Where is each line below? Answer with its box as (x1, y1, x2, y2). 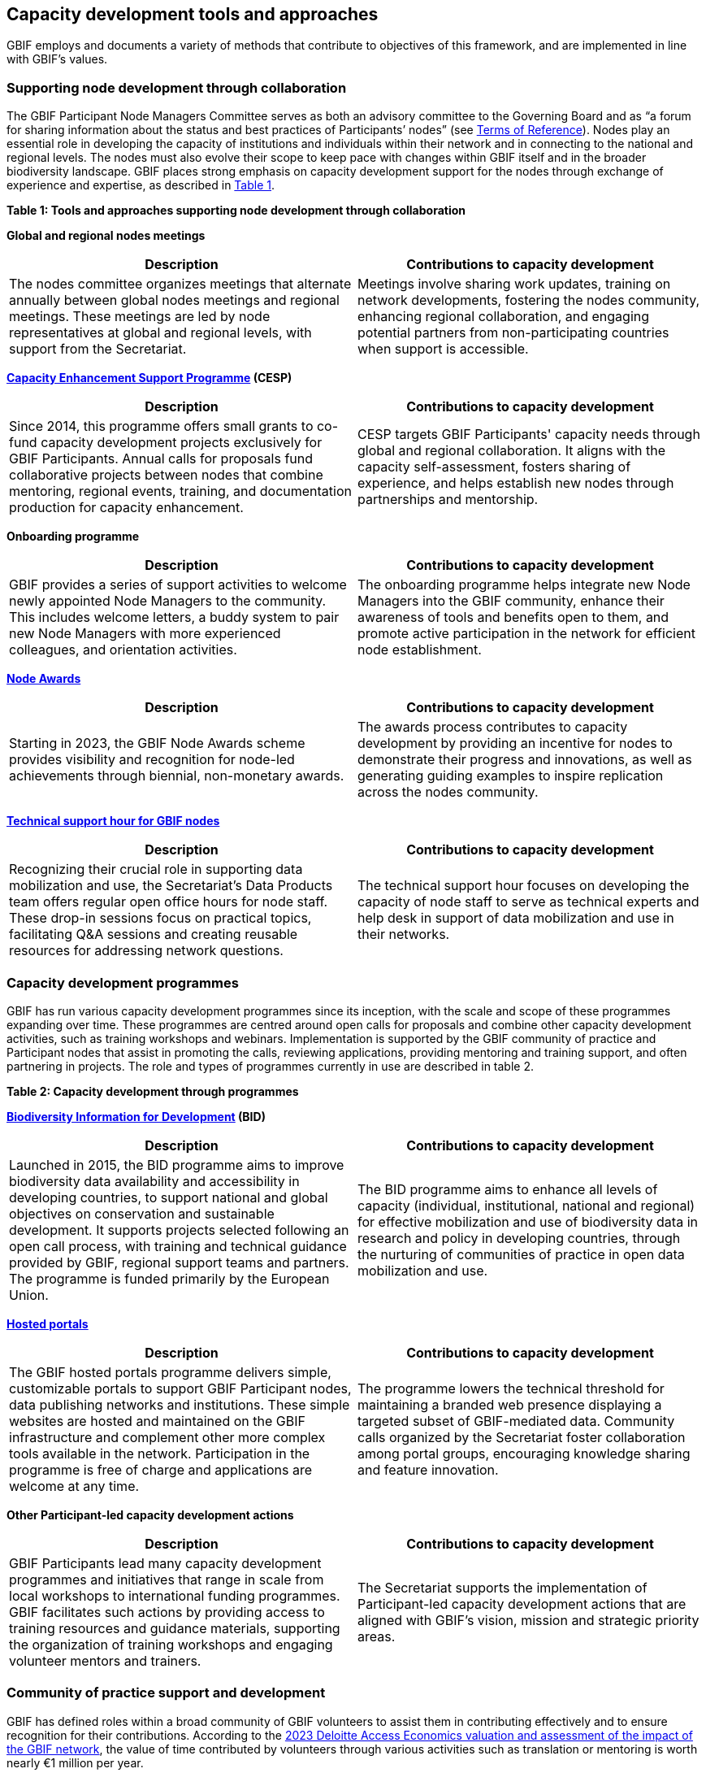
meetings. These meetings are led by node (9, 308, 271, 325)
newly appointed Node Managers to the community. (9, 593, 327, 610)
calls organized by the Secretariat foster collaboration (357, 1428, 686, 1445)
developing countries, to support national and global (9, 1189, 328, 1206)
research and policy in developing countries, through (357, 1229, 681, 1246)
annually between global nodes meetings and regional (9, 292, 340, 309)
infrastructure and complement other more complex (9, 1428, 326, 1445)
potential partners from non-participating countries (357, 324, 669, 341)
